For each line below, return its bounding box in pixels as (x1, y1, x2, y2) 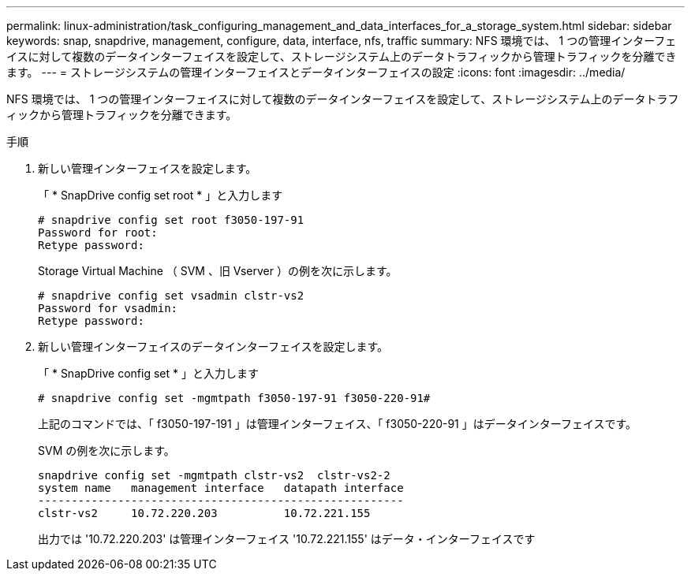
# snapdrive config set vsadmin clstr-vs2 (38, 289, 304, 302)
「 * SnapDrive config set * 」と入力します (38, 367, 259, 380)
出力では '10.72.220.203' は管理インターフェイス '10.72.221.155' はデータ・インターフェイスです (38, 532, 536, 545)
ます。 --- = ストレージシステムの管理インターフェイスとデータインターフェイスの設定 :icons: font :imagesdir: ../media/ (6, 65, 626, 79)
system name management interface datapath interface (38, 482, 404, 494)
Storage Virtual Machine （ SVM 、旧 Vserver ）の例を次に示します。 (38, 264, 398, 277)
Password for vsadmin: (38, 302, 178, 315)
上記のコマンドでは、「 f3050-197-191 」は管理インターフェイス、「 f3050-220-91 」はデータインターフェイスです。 (38, 417, 637, 430)
